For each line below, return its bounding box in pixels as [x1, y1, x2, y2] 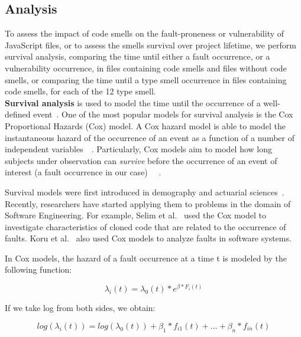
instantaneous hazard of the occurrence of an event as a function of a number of [5, 131, 294, 143]
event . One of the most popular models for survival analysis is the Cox [33, 108, 293, 120]
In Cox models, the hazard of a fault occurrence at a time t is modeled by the [5, 251, 287, 264]
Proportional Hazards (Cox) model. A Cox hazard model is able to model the [5, 119, 286, 132]
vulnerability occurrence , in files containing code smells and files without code [5, 61, 287, 74]
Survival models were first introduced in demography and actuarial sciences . [5, 185, 284, 198]
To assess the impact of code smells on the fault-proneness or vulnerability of [5, 27, 284, 40]
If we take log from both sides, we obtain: [5, 302, 156, 314]
